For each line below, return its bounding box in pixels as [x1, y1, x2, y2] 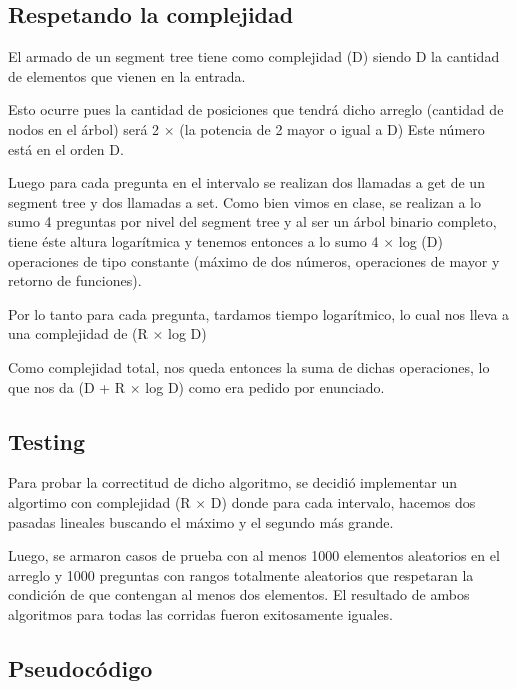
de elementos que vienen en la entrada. [8, 65, 246, 86]
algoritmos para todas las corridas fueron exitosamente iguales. [8, 603, 393, 624]
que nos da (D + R [8, 376, 126, 397]
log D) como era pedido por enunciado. [145, 376, 385, 397]
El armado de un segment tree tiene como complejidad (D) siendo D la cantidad [8, 46, 500, 67]
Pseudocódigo [8, 652, 153, 683]
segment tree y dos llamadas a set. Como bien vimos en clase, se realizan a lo [8, 191, 482, 212]
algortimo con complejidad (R [8, 491, 191, 512]
